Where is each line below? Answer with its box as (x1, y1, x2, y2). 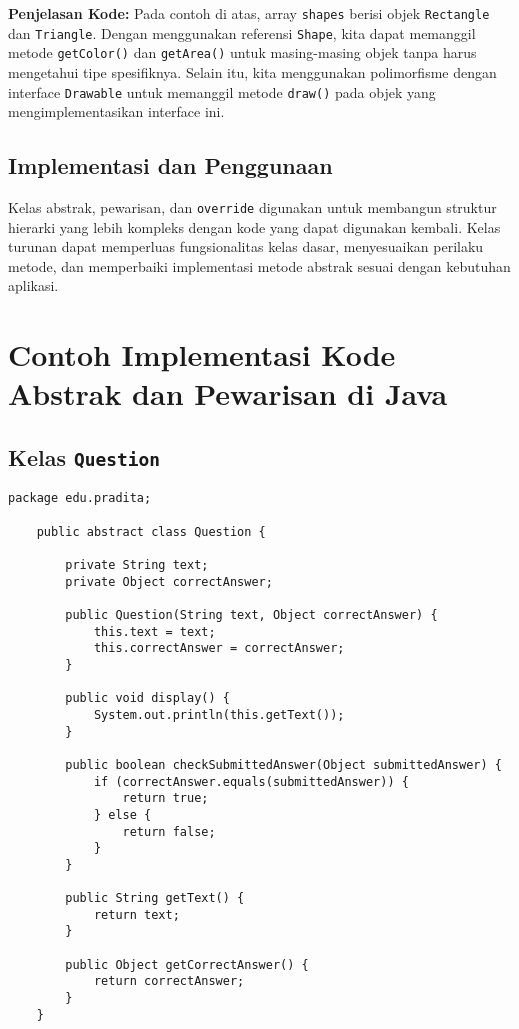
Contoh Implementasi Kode (8, 334, 396, 375)
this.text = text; (93, 624, 216, 639)
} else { (93, 807, 152, 822)
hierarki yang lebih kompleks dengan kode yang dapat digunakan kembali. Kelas (8, 216, 501, 237)
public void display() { (65, 691, 230, 706)
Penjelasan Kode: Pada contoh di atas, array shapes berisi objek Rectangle (8, 3, 490, 23)
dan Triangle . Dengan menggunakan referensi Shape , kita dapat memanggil (8, 22, 476, 43)
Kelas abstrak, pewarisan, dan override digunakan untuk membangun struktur (8, 197, 497, 218)
